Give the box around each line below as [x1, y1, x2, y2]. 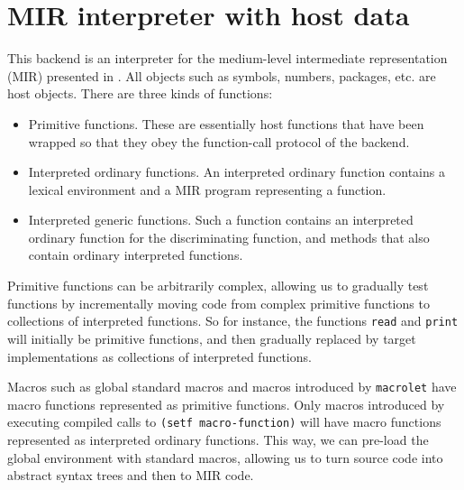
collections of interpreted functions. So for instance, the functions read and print [7, 311, 459, 330]
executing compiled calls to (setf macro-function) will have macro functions [7, 412, 441, 431]
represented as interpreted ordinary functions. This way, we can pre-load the [7, 430, 429, 448]
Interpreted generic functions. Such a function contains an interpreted [28, 210, 414, 229]
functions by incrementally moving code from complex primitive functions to [7, 293, 430, 312]
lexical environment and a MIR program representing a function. [28, 180, 387, 199]
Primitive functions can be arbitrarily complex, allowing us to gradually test [7, 276, 429, 295]
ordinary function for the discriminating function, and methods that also [28, 227, 430, 246]
